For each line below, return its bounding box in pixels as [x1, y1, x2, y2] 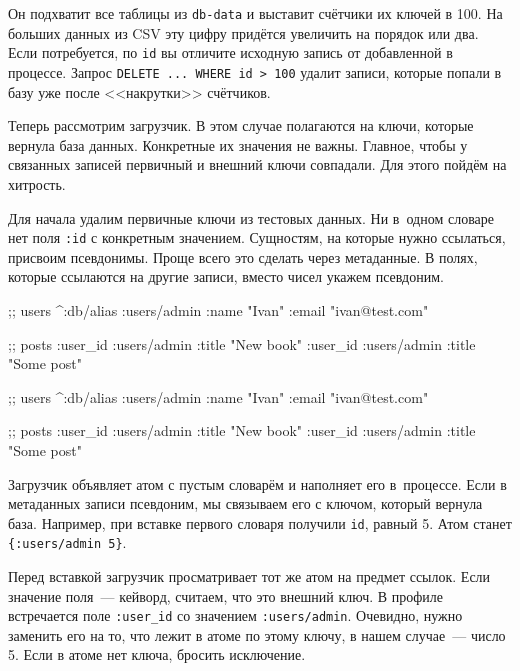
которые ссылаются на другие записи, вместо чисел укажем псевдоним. [8, 266, 444, 287]
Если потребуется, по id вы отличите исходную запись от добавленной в [8, 42, 453, 63]
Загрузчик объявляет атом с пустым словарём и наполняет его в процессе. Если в [8, 473, 507, 494]
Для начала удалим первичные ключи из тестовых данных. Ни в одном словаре [8, 207, 495, 228]
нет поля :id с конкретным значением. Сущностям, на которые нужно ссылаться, [8, 227, 506, 248]
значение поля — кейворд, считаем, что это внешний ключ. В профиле [8, 585, 443, 606]
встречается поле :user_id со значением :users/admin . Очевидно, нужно [8, 605, 463, 626]
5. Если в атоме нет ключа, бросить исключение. [8, 644, 306, 665]
